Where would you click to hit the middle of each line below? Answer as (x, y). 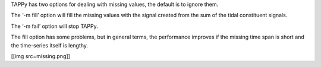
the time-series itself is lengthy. (50, 45)
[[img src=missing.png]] (41, 56)
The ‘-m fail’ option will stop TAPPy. (54, 26)
